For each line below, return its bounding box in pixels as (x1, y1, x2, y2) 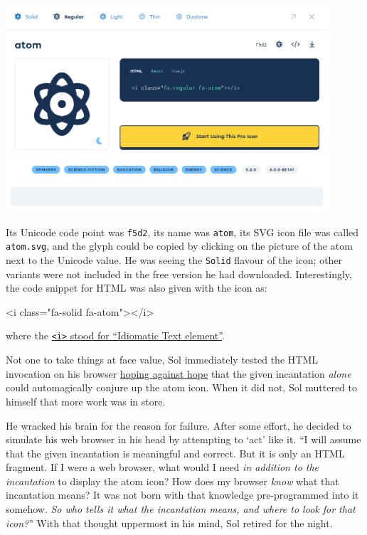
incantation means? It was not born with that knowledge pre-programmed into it (6, 487, 359, 502)
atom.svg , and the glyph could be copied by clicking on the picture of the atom (6, 238, 353, 253)
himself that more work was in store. (6, 393, 166, 408)
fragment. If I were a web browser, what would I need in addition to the (6, 460, 319, 475)
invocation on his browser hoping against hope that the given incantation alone (6, 366, 351, 381)
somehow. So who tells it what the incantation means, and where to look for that (6, 502, 356, 517)
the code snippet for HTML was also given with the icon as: (6, 280, 267, 295)
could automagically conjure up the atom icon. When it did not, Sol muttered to (6, 380, 358, 395)
